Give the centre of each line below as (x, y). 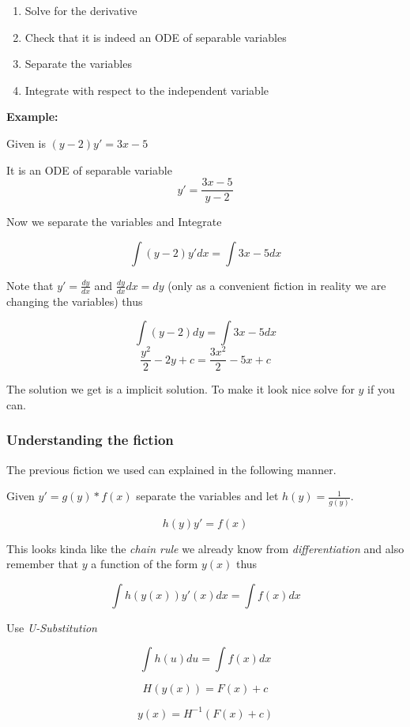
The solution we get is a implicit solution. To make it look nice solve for (181, 389)
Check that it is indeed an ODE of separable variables (156, 37)
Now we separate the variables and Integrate (114, 222)
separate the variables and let (207, 496)
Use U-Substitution (52, 627)
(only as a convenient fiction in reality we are (277, 285)
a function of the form (145, 564)
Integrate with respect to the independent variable (147, 90)
